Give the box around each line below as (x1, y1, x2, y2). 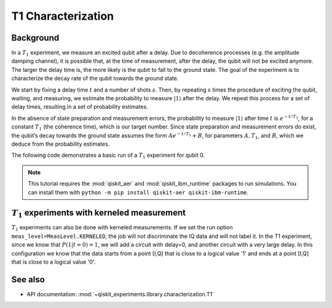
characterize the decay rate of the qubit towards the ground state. (11, 74, 179, 82)
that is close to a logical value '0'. (11, 258, 96, 266)
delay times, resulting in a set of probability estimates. (11, 103, 149, 111)
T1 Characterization (11, 9, 114, 23)
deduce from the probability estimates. (11, 140, 110, 148)
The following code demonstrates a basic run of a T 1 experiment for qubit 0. (11, 151, 205, 160)
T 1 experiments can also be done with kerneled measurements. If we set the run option (11, 224, 233, 233)
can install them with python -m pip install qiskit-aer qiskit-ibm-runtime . (28, 188, 249, 196)
